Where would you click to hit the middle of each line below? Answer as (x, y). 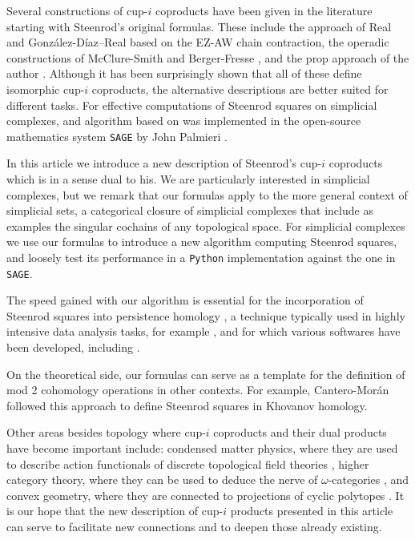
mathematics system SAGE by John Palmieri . (117, 136)
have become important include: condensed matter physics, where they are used (202, 448)
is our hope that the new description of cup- (115, 511)
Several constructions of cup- (77, 10)
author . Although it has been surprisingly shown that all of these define (184, 73)
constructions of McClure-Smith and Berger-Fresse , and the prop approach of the (208, 57)
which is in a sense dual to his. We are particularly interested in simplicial (188, 179)
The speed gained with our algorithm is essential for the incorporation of (185, 300)
